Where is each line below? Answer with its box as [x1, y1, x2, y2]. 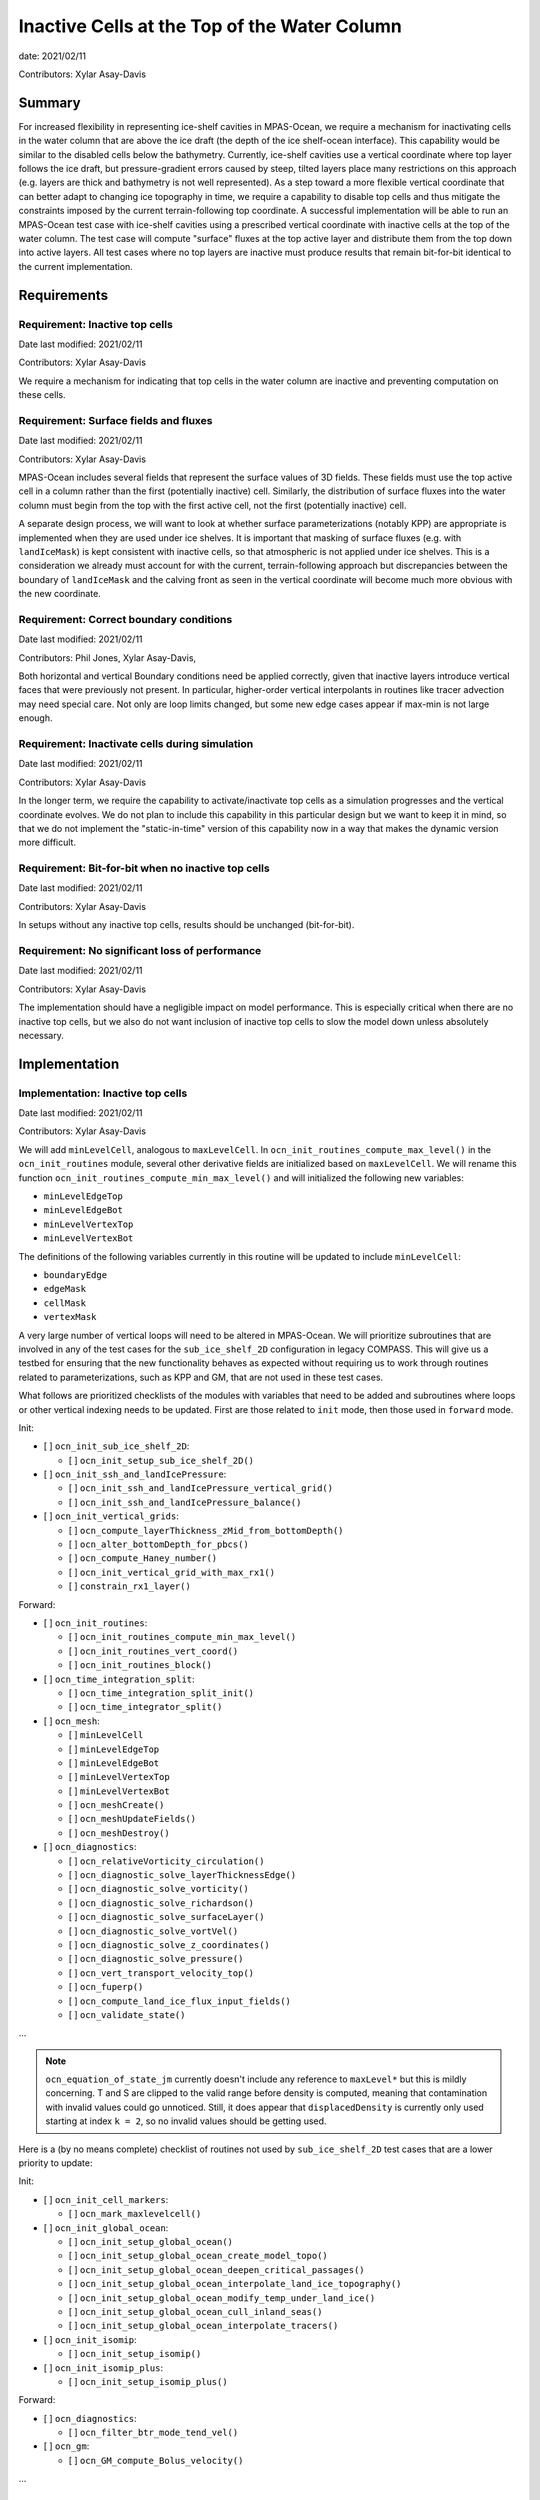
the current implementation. [18, 260, 134, 272]
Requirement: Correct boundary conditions [18, 612, 233, 626]
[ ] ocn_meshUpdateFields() [68, 1813, 197, 1825]
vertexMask [43, 1311, 97, 1323]
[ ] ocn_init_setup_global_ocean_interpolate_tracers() [68, 2320, 339, 2332]
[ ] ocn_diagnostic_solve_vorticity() [68, 1883, 249, 1895]
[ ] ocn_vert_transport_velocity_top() [68, 1966, 255, 1979]
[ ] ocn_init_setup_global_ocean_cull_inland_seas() [68, 2305, 323, 2317]
